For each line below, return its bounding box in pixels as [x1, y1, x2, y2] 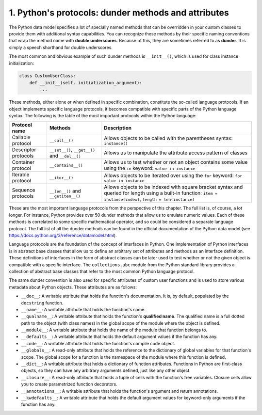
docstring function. [21, 300, 64, 305]
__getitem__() [49, 193, 81, 199]
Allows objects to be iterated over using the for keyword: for [104, 172, 243, 179]
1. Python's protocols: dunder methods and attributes [9, 7, 229, 18]
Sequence [12, 187, 35, 193]
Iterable [12, 171, 30, 178]
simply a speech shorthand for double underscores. [9, 44, 113, 50]
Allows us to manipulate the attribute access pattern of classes [104, 149, 247, 156]
